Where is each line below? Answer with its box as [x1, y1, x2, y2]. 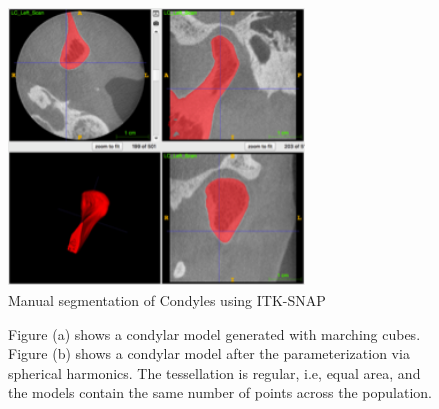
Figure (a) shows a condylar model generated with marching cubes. [8, 323, 421, 344]
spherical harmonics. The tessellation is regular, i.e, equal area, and [8, 362, 421, 383]
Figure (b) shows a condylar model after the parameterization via [8, 343, 410, 364]
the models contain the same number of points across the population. [8, 382, 432, 403]
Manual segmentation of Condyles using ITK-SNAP [8, 289, 326, 310]
